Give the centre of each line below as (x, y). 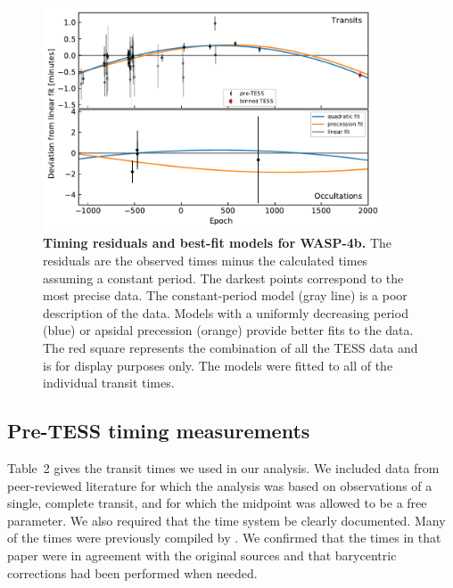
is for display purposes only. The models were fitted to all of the (218, 365)
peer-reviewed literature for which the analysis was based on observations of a (220, 485)
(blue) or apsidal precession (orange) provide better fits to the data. (228, 330)
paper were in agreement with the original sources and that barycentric (202, 555)
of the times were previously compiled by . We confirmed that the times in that (224, 538)
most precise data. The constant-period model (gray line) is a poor (225, 295)
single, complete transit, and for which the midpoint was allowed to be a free (217, 503)
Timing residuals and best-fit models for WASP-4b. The (217, 243)
